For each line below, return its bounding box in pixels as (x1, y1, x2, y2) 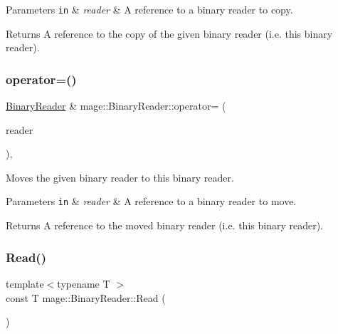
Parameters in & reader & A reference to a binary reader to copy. (6, 2, 293, 16)
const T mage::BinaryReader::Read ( (6, 290, 166, 305)
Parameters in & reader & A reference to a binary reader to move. (6, 194, 297, 209)
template (6, 276, 44, 291)
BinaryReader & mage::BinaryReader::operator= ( (6, 98, 226, 113)
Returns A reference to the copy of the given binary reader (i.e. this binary (6, 26, 333, 41)
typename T (57, 276, 110, 291)
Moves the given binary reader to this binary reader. (6, 169, 234, 184)
